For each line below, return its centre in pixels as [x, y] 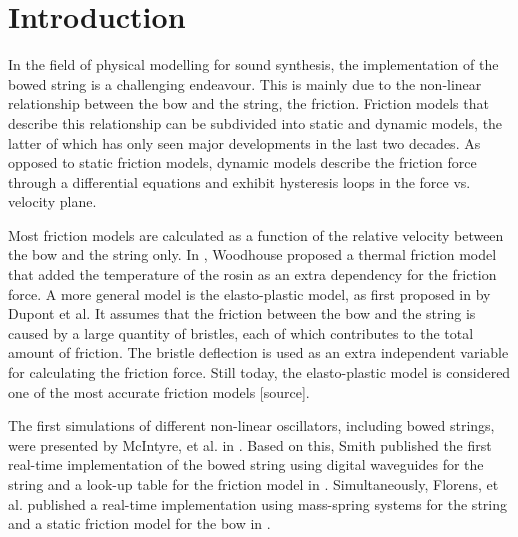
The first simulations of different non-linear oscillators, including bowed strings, [251, 425]
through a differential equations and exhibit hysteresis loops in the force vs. [239, 181]
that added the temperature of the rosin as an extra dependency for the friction [252, 274]
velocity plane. [52, 201]
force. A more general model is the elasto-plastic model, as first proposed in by [249, 293]
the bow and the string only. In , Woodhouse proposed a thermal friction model [252, 254]
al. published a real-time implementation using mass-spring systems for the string [257, 503]
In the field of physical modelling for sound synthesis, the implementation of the [253, 64]
